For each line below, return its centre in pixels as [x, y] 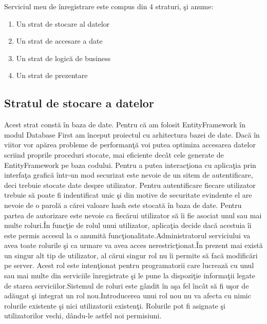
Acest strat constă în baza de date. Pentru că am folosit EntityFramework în [125, 125]
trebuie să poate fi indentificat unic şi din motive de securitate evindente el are [128, 195]
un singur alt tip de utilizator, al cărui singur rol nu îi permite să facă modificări [131, 255]
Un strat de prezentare [52, 75]
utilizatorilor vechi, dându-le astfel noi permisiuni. [83, 316]
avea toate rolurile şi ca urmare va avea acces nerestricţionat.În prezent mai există [133, 245]
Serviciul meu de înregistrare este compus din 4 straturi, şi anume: [109, 6]
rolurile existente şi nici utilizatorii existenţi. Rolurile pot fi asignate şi [115, 305]
